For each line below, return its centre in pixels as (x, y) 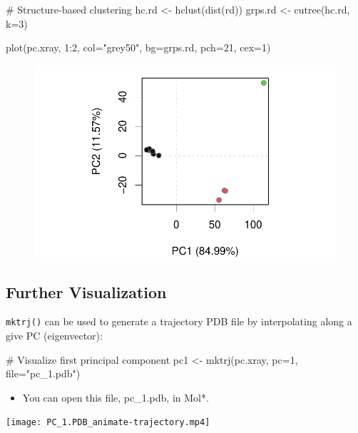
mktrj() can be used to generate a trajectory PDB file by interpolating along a (179, 321)
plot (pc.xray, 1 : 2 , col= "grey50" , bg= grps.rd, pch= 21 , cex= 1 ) (138, 47)
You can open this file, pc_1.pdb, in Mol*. (116, 397)
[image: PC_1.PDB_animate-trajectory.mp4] (108, 423)
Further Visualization (86, 291)
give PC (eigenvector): (54, 336)
